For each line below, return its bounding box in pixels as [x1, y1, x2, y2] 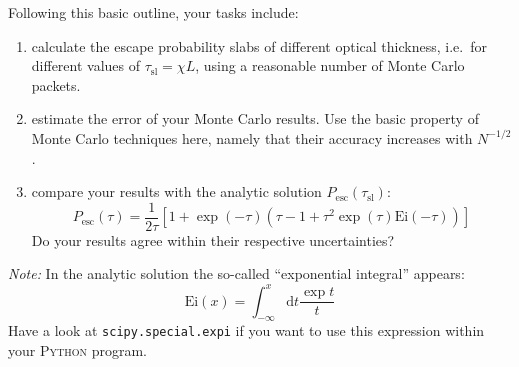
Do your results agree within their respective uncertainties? [31, 229, 395, 250]
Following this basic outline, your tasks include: [8, 2, 299, 22]
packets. [31, 74, 81, 95]
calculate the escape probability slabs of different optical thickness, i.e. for [31, 35, 487, 56]
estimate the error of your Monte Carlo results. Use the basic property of [31, 108, 479, 129]
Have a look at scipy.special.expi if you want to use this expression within [8, 320, 485, 341]
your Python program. [8, 339, 147, 360]
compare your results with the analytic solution [31, 181, 322, 202]
